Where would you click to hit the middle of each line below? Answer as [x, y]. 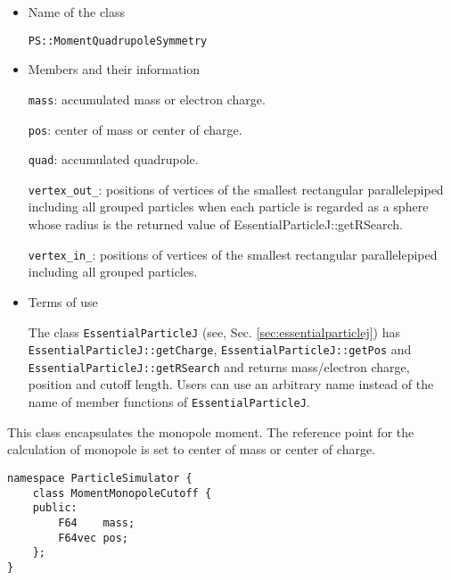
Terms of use [63, 301]
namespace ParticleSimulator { [100, 478]
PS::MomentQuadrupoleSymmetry [118, 41]
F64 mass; [97, 522]
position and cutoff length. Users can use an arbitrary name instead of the [231, 384]
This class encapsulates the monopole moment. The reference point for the [211, 431]
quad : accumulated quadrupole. [113, 159]
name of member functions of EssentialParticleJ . [169, 402]
